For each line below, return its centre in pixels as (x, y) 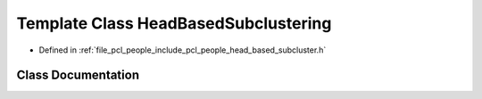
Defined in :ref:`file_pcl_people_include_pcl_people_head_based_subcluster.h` (183, 50)
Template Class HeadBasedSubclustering (174, 23)
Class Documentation (78, 75)
